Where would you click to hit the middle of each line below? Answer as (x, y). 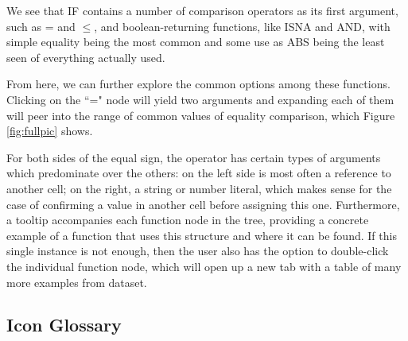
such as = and (41, 26)
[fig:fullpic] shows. (50, 131)
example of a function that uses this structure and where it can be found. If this (202, 235)
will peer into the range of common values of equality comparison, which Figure (201, 115)
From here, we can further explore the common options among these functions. (198, 84)
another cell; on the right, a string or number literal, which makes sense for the (199, 188)
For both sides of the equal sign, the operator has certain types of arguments (194, 157)
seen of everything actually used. (86, 57)
